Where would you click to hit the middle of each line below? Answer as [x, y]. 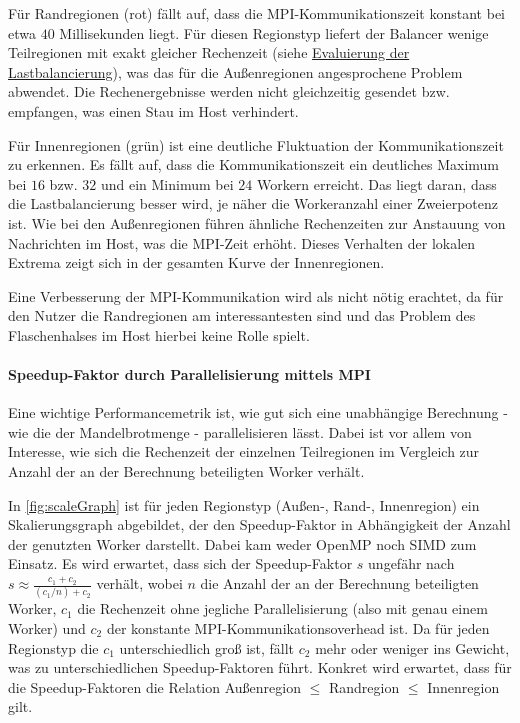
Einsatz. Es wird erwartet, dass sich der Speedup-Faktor [180, 563]
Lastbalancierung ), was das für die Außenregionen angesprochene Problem [235, 71]
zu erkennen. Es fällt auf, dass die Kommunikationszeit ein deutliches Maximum [254, 164]
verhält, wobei [139, 583]
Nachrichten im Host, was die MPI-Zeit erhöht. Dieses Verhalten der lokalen [242, 242]
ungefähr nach [411, 563]
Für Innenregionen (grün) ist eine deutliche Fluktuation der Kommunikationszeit [256, 144]
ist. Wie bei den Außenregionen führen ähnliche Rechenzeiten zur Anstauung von [257, 222]
